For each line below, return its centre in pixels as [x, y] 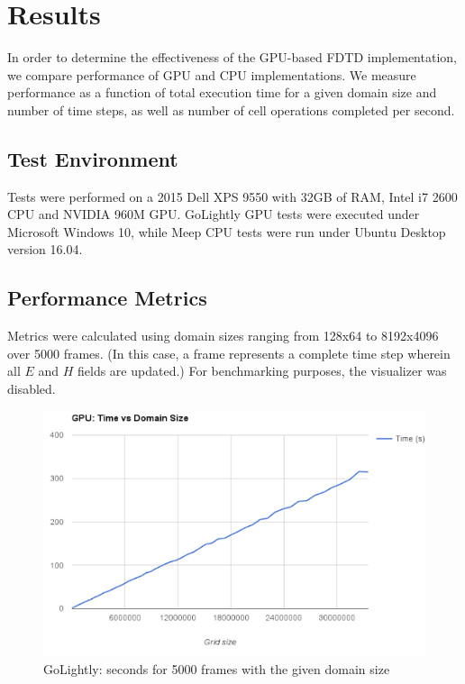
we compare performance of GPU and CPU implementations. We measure [212, 74]
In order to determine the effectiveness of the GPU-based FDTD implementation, [232, 57]
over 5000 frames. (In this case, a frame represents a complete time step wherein [229, 353]
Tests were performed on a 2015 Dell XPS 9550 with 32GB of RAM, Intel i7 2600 [232, 196]
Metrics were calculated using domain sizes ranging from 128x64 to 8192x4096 [223, 336]
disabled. [32, 389]
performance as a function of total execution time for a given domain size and [222, 92]
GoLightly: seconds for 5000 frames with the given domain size [217, 668]
